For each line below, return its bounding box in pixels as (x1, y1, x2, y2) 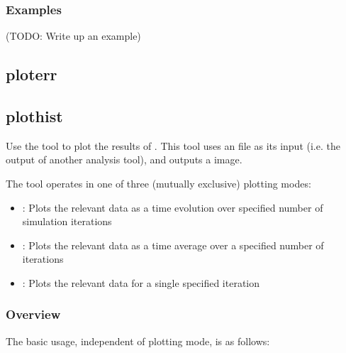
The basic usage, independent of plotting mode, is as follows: (6, 333, 270, 348)
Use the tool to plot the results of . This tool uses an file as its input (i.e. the (6, 138, 340, 153)
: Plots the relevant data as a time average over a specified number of (22, 237, 324, 252)
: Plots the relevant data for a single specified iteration (22, 275, 260, 290)
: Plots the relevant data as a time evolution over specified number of (22, 200, 323, 214)
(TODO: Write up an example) (6, 28, 141, 43)
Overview (6, 305, 61, 323)
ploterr (6, 63, 57, 85)
